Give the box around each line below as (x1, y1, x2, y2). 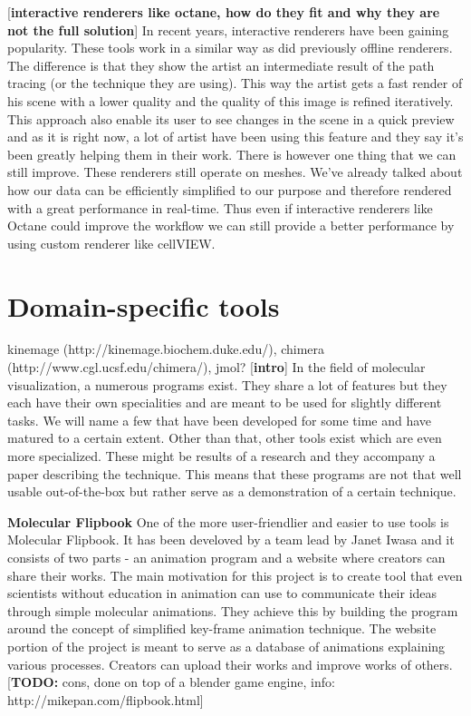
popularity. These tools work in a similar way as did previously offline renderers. (7, 38, 453, 57)
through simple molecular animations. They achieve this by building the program (7, 601, 458, 620)
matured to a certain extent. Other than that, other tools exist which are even (7, 428, 442, 447)
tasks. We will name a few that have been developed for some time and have (7, 410, 432, 429)
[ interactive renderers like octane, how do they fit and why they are (7, 3, 440, 21)
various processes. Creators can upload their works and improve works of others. (7, 654, 453, 673)
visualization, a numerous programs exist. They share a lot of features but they (7, 375, 447, 394)
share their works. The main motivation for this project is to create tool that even (7, 565, 463, 584)
